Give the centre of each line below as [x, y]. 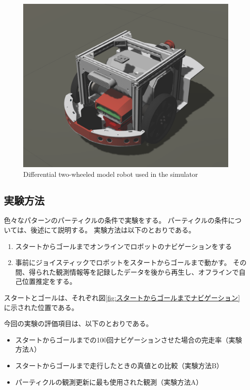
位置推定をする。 [49, 281]
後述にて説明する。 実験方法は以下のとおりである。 [113, 230]
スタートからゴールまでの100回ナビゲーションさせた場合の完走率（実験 [129, 339]
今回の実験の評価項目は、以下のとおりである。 [78, 323]
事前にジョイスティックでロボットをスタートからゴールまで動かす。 [123, 262]
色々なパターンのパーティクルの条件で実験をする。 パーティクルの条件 [116, 220]
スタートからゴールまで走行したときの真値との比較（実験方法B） [119, 365]
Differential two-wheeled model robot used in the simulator [111, 174]
